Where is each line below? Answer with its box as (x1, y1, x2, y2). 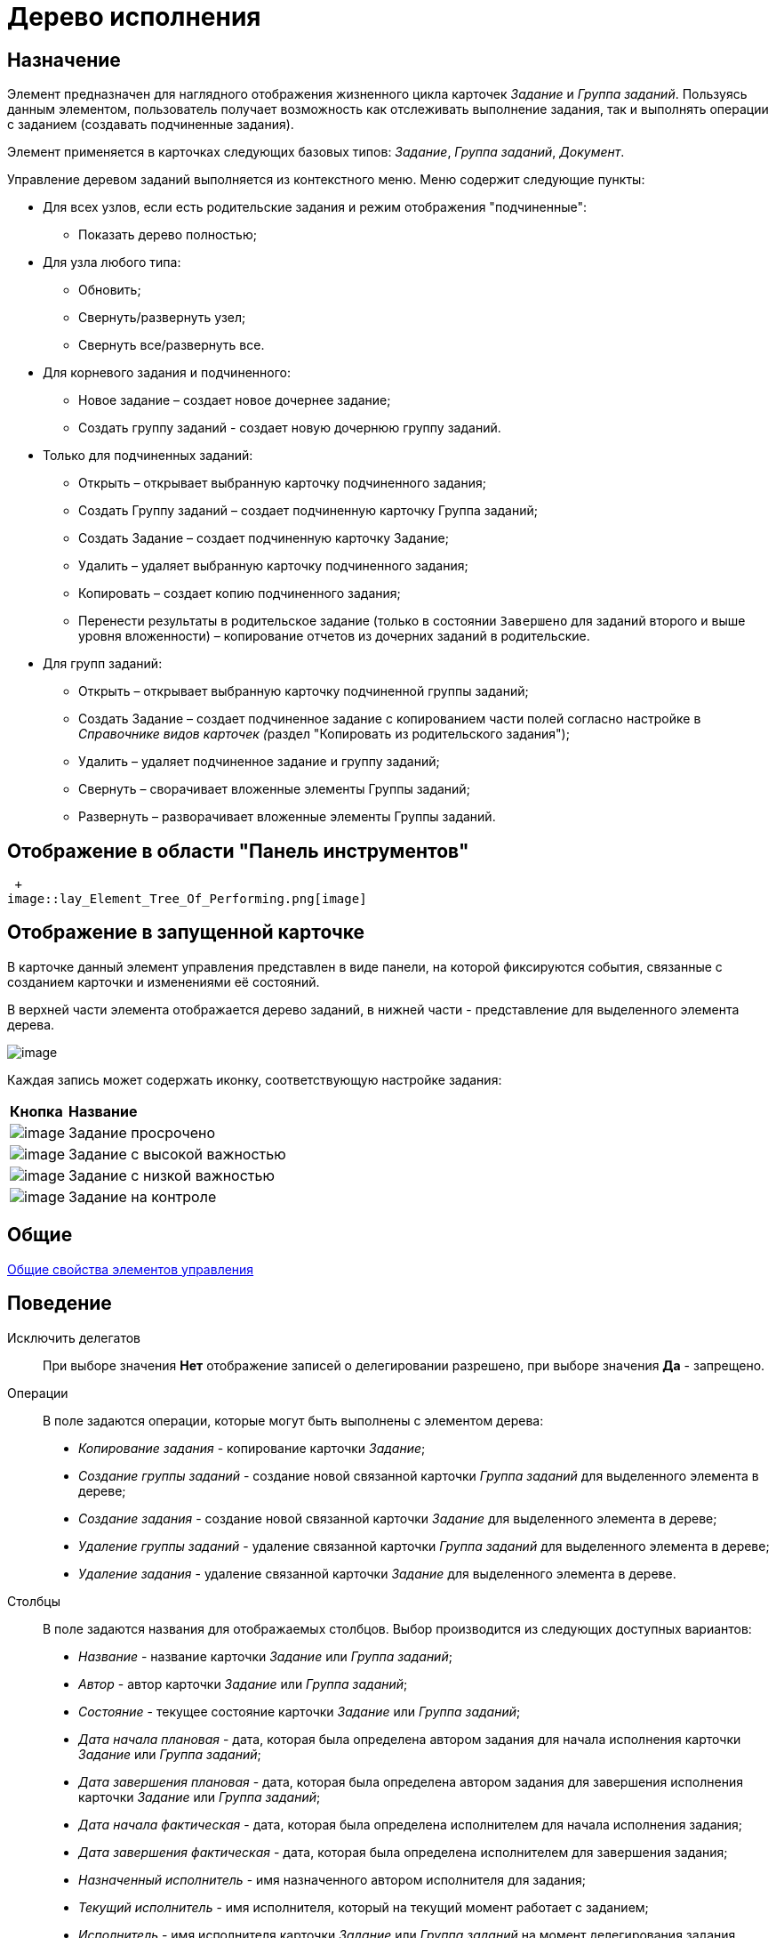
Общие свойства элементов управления (7, 1261, 254, 1277)
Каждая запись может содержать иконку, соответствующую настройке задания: (7, 1071, 502, 1087)
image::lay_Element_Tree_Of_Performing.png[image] (7, 892, 367, 907)
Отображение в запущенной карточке (7, 921, 365, 944)
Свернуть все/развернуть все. (78, 337, 265, 353)
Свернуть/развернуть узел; (78, 310, 246, 326)
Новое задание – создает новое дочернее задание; (78, 392, 391, 408)
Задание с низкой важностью (68, 1166, 275, 1184)
